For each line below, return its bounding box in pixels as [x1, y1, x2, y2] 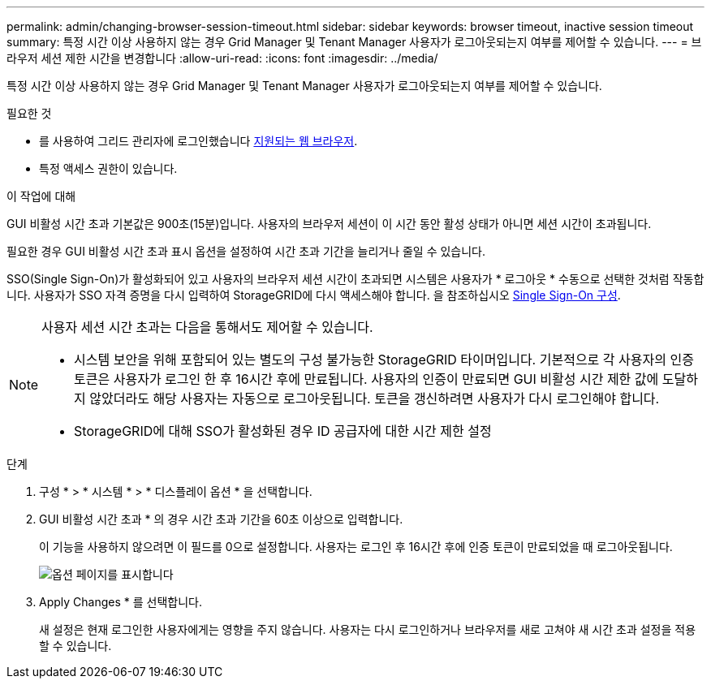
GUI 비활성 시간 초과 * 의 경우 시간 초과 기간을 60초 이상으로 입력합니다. [39, 512, 403, 526]
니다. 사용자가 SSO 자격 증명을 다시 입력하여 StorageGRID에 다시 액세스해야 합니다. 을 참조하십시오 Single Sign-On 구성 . [6, 288, 621, 302]
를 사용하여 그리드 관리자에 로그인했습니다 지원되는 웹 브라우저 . [39, 134, 358, 148]
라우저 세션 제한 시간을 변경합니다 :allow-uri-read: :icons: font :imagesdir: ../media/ [6, 51, 438, 65]
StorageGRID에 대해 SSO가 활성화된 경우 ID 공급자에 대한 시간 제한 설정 [74, 423, 492, 439]
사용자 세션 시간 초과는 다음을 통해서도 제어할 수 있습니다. [41, 319, 373, 335]
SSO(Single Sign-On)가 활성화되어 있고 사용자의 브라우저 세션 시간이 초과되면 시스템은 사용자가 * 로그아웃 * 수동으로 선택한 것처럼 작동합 [6, 272, 705, 286]
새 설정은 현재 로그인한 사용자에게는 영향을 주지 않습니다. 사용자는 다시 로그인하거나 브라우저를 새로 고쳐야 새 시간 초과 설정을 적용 [39, 623, 696, 636]
